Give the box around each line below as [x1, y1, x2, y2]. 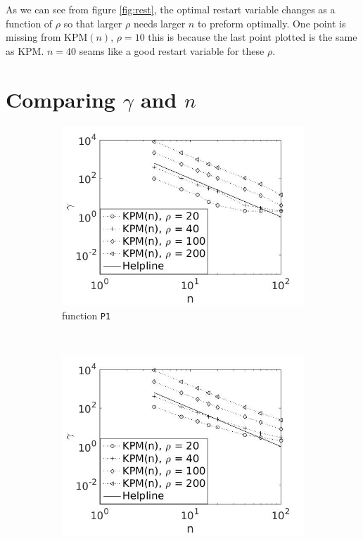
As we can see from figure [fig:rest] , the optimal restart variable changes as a [6, 2, 336, 16]
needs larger [133, 15, 186, 30]
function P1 [62, 308, 111, 323]
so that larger [63, 15, 122, 30]
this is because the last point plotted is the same [148, 30, 357, 44]
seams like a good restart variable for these [79, 43, 265, 58]
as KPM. [6, 43, 44, 58]
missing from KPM [6, 30, 88, 44]
